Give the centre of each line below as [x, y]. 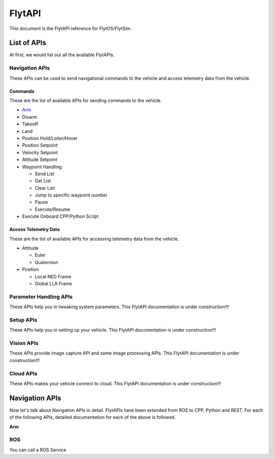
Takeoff [30, 124]
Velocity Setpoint [40, 152]
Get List [43, 181]
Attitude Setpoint [40, 159]
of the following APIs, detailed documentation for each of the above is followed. [93, 417]
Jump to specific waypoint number [71, 195]
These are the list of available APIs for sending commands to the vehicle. [85, 100]
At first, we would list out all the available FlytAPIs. [62, 55]
